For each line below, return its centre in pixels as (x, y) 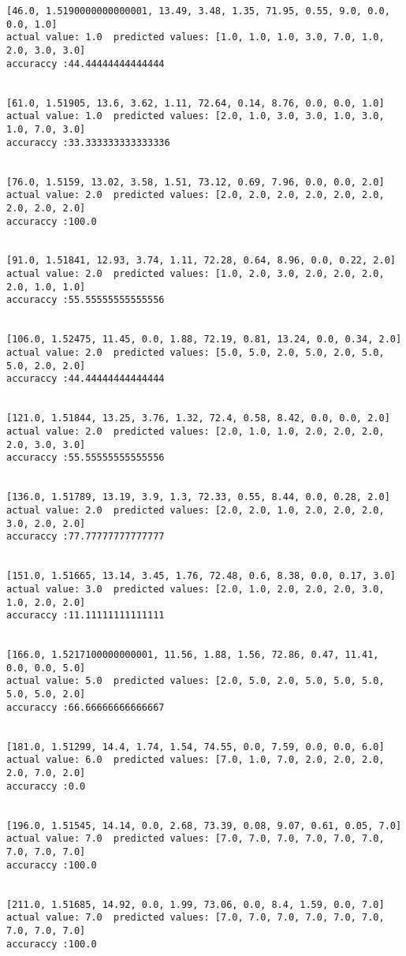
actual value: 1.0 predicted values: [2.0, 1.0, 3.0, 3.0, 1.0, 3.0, (196, 116)
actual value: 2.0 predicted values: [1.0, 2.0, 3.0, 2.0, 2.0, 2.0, (196, 274)
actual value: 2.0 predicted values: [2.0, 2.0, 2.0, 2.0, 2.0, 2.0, (196, 195)
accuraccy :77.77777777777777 (86, 537)
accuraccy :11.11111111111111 (86, 616)
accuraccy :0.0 (46, 786)
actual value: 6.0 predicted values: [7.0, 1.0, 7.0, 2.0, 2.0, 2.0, (196, 760)
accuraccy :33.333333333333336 (88, 142)
